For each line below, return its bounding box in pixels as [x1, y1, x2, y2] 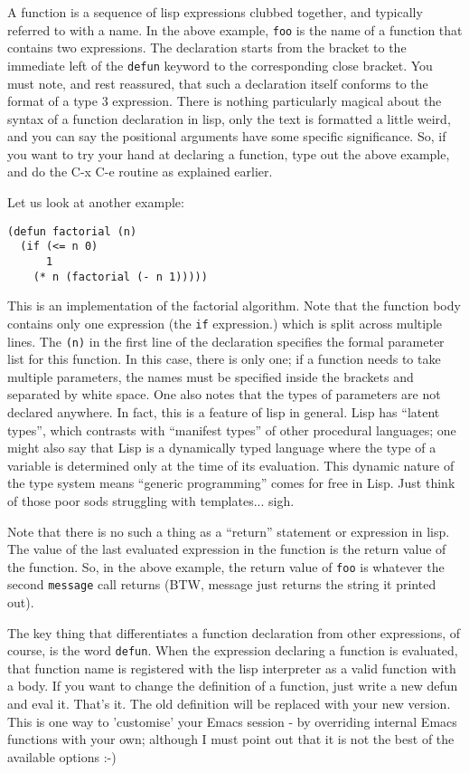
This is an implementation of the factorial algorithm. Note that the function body [7, 296, 461, 315]
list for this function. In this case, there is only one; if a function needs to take [7, 349, 441, 368]
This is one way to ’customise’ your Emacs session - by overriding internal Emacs [7, 711, 457, 730]
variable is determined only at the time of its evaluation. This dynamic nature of [7, 455, 455, 474]
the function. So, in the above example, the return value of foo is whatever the [7, 557, 445, 576]
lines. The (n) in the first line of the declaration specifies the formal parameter [7, 331, 445, 350]
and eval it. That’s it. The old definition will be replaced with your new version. [7, 694, 451, 713]
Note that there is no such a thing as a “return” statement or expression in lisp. [7, 521, 450, 540]
